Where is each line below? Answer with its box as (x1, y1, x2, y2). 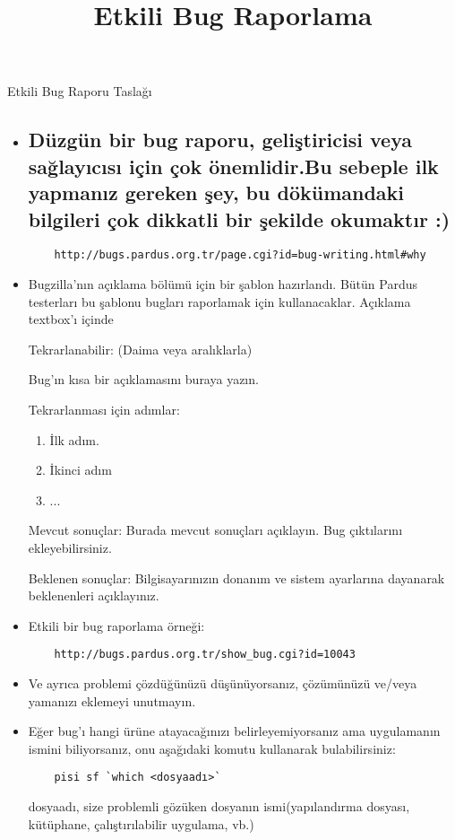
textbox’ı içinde (28, 310, 114, 328)
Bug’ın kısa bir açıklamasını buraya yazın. (28, 370, 259, 389)
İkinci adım (49, 460, 112, 479)
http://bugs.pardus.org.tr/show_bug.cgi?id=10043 (54, 648, 356, 661)
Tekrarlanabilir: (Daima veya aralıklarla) (28, 339, 253, 358)
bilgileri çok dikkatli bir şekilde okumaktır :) (28, 205, 451, 232)
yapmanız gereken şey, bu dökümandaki (28, 179, 405, 206)
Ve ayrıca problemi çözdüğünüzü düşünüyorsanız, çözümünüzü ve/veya (28, 673, 417, 692)
